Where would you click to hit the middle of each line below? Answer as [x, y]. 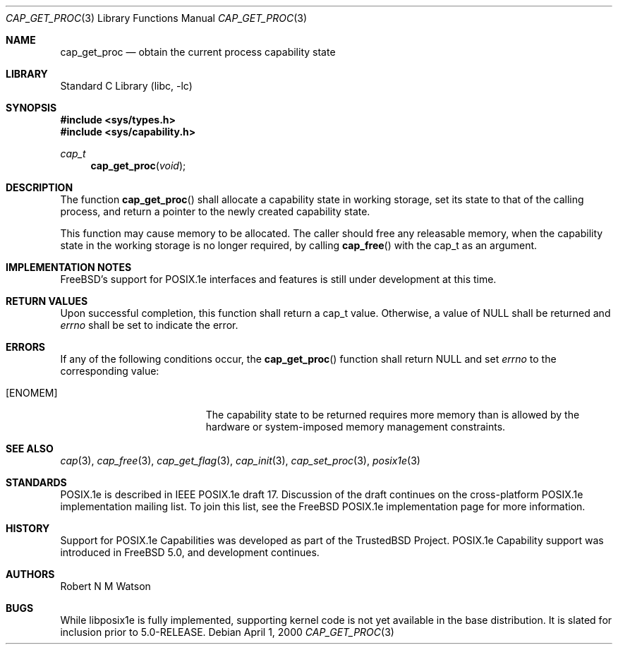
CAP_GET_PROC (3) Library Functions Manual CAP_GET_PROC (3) [156, 18]
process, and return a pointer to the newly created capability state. [215, 211]
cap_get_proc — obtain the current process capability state [198, 52]
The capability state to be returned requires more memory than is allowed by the [393, 415]
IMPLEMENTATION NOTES [69, 267]
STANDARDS [36, 482]
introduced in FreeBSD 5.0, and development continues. [190, 552]
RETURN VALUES [47, 301]
